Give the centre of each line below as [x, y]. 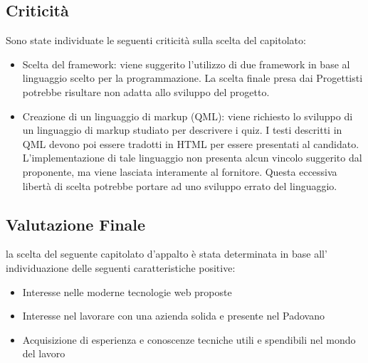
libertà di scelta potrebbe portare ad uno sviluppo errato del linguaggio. [180, 185]
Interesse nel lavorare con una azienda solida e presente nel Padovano [173, 316]
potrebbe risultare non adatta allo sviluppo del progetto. [146, 91]
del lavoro [44, 353]
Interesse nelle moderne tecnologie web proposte [127, 291]
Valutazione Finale [76, 224]
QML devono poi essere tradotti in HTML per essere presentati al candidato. [191, 143]
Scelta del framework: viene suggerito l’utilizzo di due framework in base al [186, 64]
